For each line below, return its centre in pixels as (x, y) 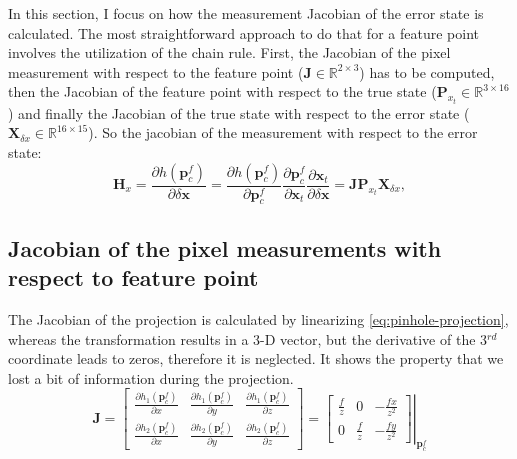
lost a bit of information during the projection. (151, 377)
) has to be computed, (427, 71)
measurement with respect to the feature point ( (156, 71)
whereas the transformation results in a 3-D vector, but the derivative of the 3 (248, 338)
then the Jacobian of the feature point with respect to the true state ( (222, 91)
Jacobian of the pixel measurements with (225, 247)
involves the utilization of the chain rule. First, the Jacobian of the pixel (229, 52)
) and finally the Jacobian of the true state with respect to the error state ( (239, 112)
